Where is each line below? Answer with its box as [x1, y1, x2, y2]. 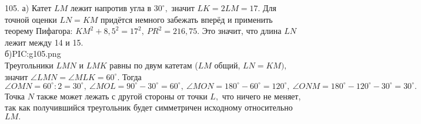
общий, [214, 58, 240, 71]
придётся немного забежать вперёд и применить [101, 13, 273, 25]
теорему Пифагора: [5, 25, 73, 37]
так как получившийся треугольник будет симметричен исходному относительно [5, 101, 293, 113]
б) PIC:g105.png [5, 47, 61, 60]
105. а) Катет [5, 2, 52, 13]
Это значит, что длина [202, 25, 282, 37]
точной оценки [5, 13, 57, 25]
